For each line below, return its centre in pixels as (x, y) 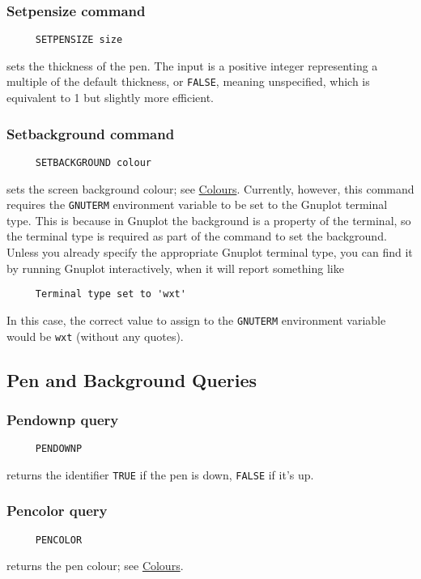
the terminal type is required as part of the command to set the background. (197, 236)
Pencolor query (57, 511)
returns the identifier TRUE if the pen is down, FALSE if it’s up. (160, 474)
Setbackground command (91, 133)
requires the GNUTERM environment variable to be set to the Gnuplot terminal (197, 204)
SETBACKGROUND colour (93, 162)
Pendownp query (63, 419)
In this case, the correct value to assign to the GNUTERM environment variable (196, 319)
